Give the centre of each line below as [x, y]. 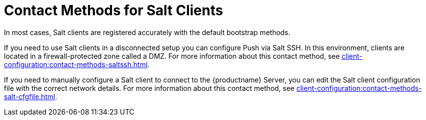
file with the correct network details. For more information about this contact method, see [149, 88]
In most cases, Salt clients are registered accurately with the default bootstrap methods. [147, 32]
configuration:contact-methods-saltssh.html [76, 64]
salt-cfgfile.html [30, 96]
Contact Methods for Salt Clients [114, 10]
